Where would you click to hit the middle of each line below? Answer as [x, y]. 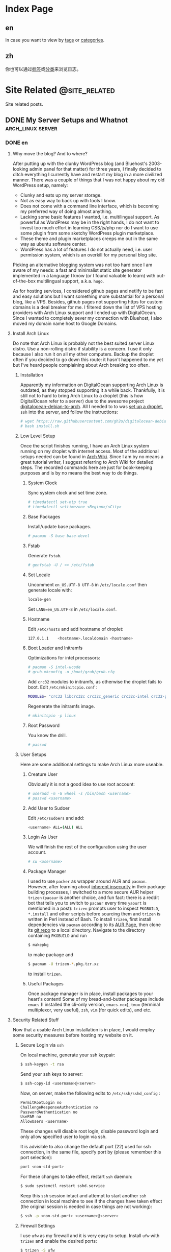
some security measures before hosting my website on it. [73, 1035]
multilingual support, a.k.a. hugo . [70, 281]
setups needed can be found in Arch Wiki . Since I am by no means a [92, 457]
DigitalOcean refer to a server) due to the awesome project [82, 401]
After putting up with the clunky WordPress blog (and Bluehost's [80, 163]
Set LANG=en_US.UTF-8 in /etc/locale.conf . [72, 609]
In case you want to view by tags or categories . [55, 40]
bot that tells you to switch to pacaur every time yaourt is [87, 903]
